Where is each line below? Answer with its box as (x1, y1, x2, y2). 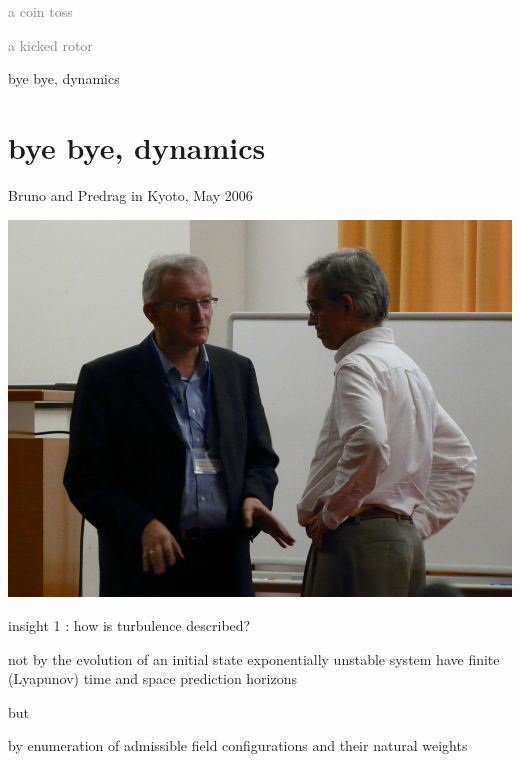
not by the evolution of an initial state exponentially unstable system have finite (8, 648, 500, 669)
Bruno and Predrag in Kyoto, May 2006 (8, 184, 253, 205)
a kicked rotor (8, 34, 93, 55)
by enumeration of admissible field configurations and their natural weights (8, 735, 468, 756)
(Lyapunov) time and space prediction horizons (8, 668, 298, 689)
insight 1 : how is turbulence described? (8, 614, 251, 635)
